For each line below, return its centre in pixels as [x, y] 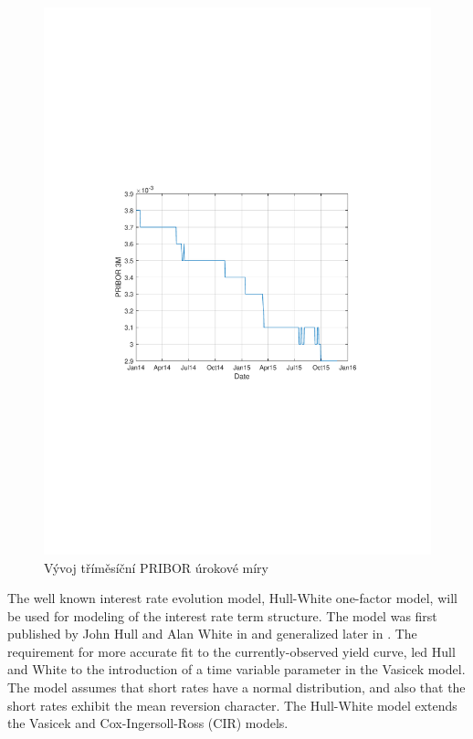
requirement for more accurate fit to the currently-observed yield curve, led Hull [231, 651]
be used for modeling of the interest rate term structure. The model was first [222, 615]
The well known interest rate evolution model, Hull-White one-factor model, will [232, 598]
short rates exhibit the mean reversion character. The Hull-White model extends [232, 705]
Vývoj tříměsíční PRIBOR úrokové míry [156, 567]
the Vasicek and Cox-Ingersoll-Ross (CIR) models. [148, 723]
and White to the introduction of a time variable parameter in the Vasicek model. [236, 669]
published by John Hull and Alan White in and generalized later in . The [212, 634]
